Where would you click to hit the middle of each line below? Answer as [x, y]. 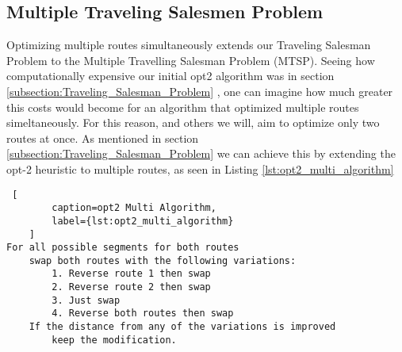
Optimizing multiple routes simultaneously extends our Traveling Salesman [189, 45]
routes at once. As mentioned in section [103, 138]
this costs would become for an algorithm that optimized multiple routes [183, 107]
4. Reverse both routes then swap [143, 314]
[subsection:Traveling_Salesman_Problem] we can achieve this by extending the [201, 153]
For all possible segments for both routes [123, 248]
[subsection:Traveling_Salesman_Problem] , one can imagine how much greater [200, 91]
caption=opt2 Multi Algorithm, [134, 208]
